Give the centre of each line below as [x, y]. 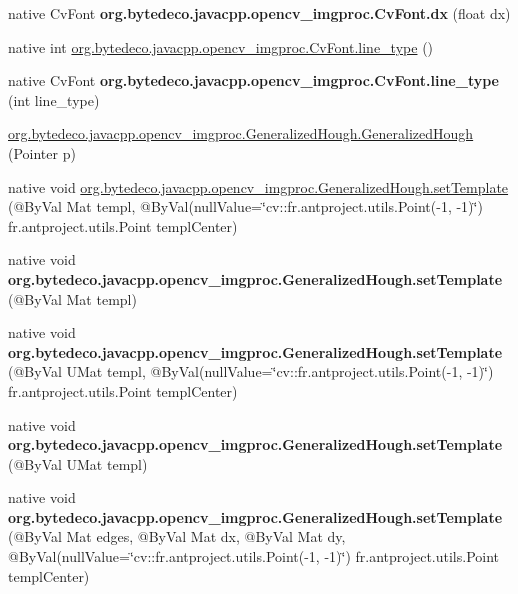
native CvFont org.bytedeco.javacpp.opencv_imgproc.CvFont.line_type [253, 80]
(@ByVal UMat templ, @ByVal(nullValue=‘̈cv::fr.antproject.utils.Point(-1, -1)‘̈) [251, 371]
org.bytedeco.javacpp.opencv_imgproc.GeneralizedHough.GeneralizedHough [241, 133]
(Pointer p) [42, 152]
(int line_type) [54, 99]
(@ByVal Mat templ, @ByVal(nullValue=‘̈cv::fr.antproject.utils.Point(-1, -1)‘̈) [245, 206]
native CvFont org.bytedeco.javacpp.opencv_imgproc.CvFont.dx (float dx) [259, 13]
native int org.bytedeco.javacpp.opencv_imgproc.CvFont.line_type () [221, 46]
